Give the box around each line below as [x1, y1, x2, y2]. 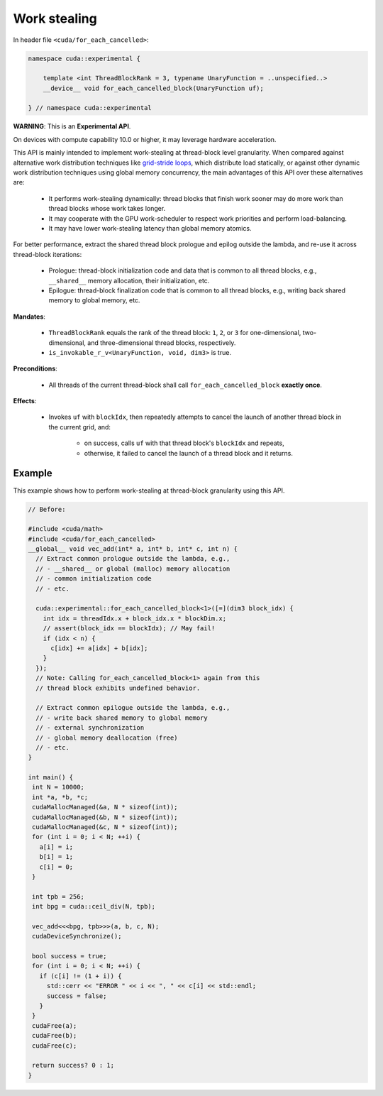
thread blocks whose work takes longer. [48, 204, 166, 213]
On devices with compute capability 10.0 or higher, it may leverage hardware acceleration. [13, 135, 277, 143]
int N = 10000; [32, 783, 85, 791]
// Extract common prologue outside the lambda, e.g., [35, 554, 231, 563]
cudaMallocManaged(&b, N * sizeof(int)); [32, 813, 178, 821]
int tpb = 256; [32, 892, 85, 901]
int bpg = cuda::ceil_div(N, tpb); [32, 902, 156, 911]
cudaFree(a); [32, 1021, 77, 1029]
